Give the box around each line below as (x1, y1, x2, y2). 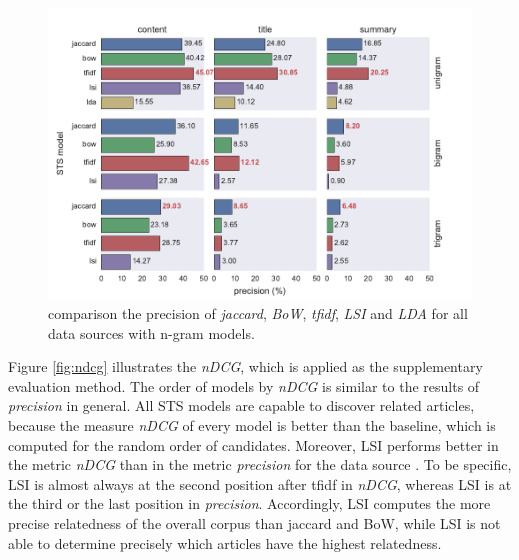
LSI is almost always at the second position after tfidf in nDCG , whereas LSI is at (8, 473, 512, 494)
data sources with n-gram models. (48, 322, 255, 343)
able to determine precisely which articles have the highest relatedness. (8, 532, 442, 553)
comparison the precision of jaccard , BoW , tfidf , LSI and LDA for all (48, 303, 468, 324)
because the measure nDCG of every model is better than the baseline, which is (8, 415, 496, 436)
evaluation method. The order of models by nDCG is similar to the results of (8, 375, 480, 396)
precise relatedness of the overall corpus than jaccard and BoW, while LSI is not (8, 513, 501, 534)
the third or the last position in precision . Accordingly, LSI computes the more (8, 493, 491, 514)
